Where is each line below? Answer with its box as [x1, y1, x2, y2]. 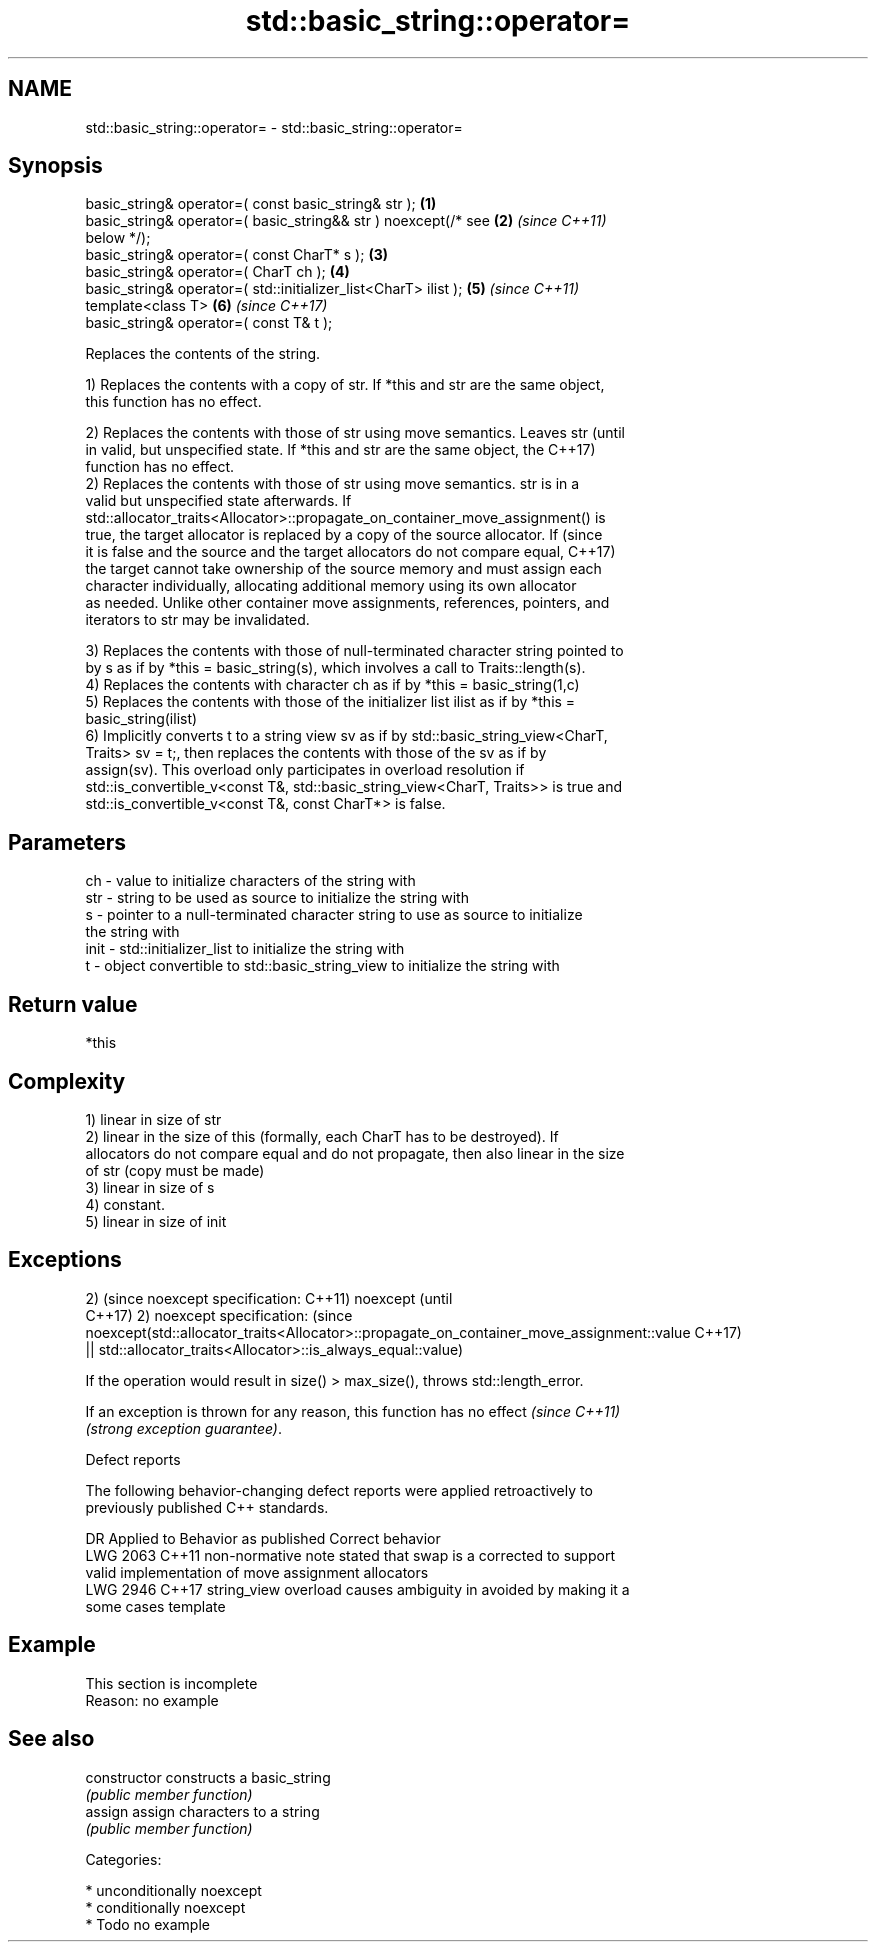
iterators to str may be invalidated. [85, 611, 310, 629]
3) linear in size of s [85, 1178, 215, 1196]
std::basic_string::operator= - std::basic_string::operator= [85, 118, 463, 136]
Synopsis [8, 153, 103, 179]
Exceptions [8, 1247, 122, 1273]
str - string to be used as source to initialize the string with [85, 889, 469, 907]
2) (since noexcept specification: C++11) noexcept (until [85, 1289, 453, 1307]
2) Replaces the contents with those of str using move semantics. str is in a [85, 475, 580, 493]
